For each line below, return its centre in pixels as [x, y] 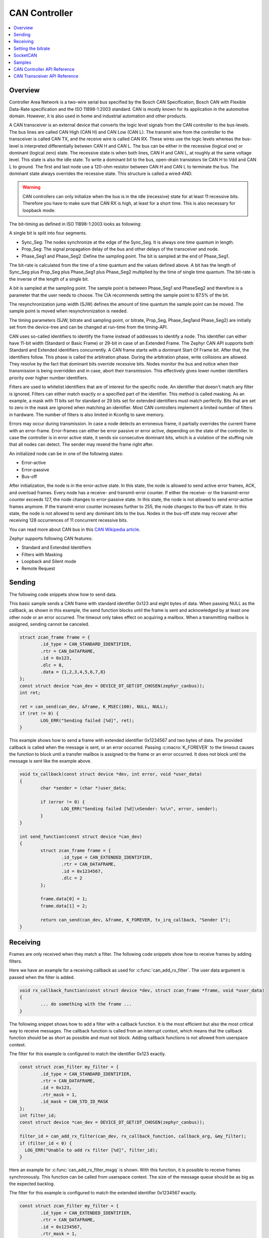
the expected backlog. [32, 1184]
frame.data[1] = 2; [64, 906]
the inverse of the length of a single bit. [49, 279]
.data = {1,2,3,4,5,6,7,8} [73, 672]
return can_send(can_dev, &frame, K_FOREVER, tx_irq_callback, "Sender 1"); [135, 920]
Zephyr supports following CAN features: [51, 539]
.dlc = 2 [72, 878]
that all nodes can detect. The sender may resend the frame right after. [81, 444]
